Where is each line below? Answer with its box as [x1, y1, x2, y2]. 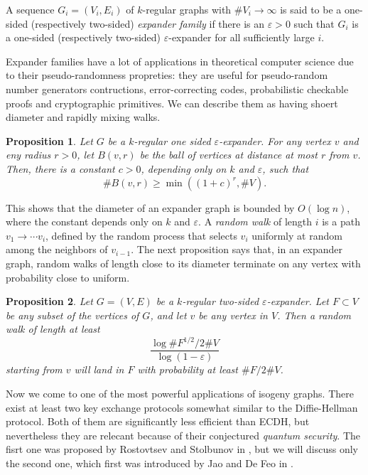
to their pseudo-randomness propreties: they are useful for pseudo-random [6, 68, 328, 82]
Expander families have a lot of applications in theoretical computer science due [6, 53, 354, 68]
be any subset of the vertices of [6, 307, 139, 322]
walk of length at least [6, 321, 100, 336]
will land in [74, 362, 124, 377]
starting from [6, 362, 63, 377]
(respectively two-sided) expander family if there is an [31, 16, 265, 31]
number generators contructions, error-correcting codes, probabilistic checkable [6, 81, 349, 96]
